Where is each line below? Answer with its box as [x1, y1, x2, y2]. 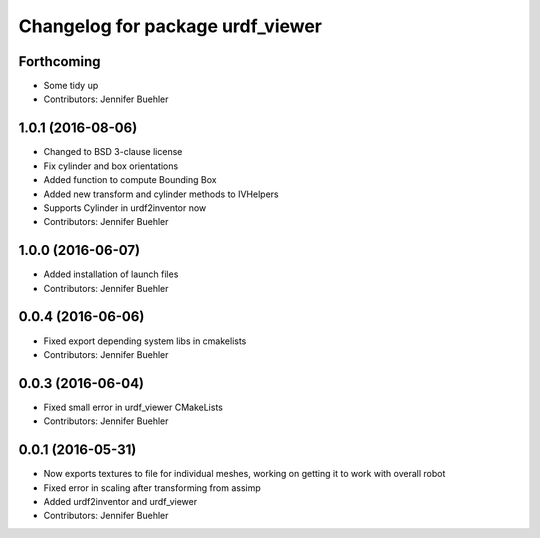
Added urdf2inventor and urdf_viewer [43, 495, 198, 507]
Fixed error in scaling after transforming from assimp [43, 481, 262, 494]
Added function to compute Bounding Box [43, 174, 217, 186]
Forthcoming [18, 53, 101, 70]
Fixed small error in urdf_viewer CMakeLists [43, 401, 224, 413]
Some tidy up [43, 80, 99, 92]
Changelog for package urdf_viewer [18, 15, 323, 37]
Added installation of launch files [43, 268, 179, 280]
